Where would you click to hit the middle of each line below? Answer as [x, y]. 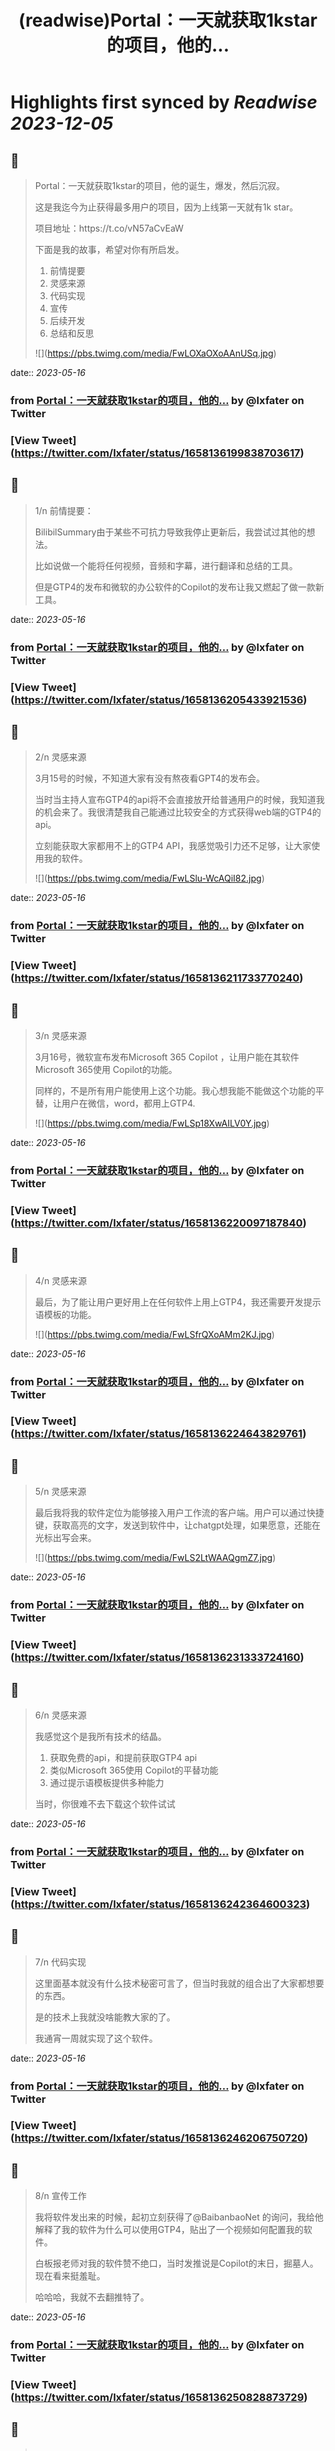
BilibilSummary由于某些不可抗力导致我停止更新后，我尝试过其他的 [170, 532]
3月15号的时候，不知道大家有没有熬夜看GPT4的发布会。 [149, 778]
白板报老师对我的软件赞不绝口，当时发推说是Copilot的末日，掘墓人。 [176, 2263]
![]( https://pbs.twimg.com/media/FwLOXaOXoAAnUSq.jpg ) [155, 353]
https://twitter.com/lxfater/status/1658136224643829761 [158, 1434]
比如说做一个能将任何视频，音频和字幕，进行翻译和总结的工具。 [166, 565]
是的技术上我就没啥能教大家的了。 [105, 2017]
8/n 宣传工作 [60, 2196]
